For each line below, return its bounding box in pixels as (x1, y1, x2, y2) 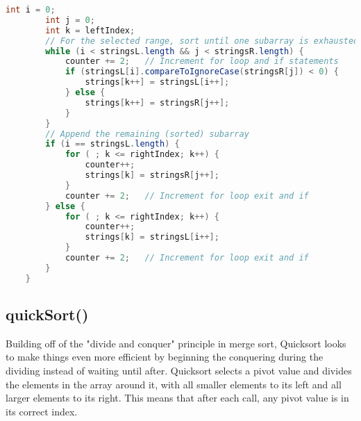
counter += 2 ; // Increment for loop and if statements (65, 56, 339, 67)
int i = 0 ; (6, 5, 56, 15)
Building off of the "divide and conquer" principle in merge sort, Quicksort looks (6, 336, 346, 350)
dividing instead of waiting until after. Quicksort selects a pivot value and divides (6, 363, 352, 378)
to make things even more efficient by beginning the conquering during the (6, 349, 324, 364)
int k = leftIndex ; (45, 25, 135, 35)
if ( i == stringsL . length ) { (45, 139, 180, 149)
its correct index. (6, 404, 78, 418)
